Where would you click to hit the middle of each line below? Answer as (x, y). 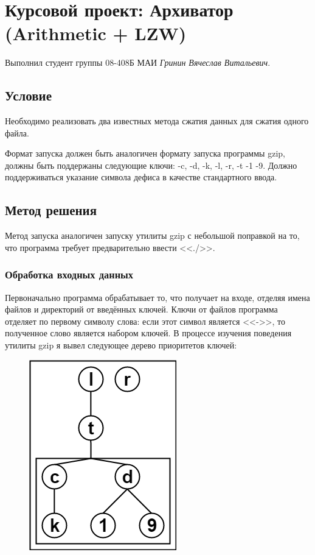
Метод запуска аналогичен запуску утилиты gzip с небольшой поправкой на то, (152, 235)
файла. (17, 133)
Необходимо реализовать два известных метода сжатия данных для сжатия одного (157, 121)
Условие (28, 95)
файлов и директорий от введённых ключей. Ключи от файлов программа (141, 309)
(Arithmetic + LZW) (96, 33)
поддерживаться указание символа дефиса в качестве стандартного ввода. (141, 177)
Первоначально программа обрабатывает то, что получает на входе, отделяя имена (157, 297)
